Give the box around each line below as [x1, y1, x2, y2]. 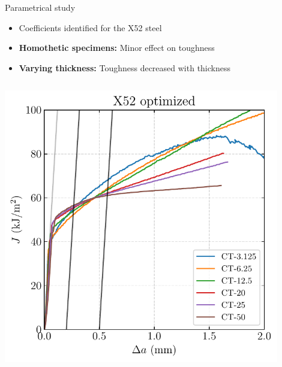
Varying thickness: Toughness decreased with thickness [19, 61, 231, 74]
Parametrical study [5, 1, 76, 13]
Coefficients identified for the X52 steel [19, 21, 162, 34]
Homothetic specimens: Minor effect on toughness [19, 41, 215, 54]
